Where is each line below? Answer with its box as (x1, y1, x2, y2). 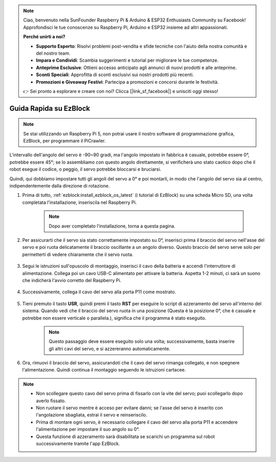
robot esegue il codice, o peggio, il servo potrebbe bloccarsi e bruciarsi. (9, 166, 162, 172)
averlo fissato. (36, 398, 66, 404)
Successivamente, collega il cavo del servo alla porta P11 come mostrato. (22, 289, 176, 295)
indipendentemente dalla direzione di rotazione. (9, 183, 110, 189)
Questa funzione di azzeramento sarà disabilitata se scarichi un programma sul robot (36, 433, 215, 440)
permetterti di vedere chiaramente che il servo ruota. (22, 251, 134, 258)
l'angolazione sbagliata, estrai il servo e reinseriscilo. (36, 412, 148, 418)
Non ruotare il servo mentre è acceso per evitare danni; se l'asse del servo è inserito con (36, 405, 223, 411)
